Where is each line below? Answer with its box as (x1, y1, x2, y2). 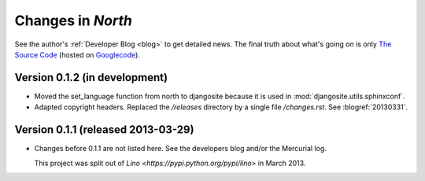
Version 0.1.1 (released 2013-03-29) (14, 123, 194, 137)
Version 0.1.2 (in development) (14, 71, 168, 84)
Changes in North (14, 12, 133, 29)
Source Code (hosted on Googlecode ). (14, 50, 141, 59)
